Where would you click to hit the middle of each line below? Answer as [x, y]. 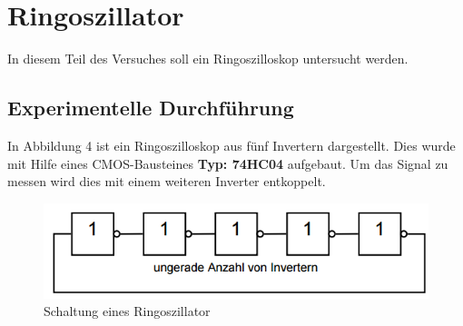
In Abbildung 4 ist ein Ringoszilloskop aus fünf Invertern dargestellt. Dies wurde [231, 145]
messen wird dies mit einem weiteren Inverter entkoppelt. [167, 181]
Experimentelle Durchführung [151, 108]
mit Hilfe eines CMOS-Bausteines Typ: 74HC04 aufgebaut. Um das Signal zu [228, 163]
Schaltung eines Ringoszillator [127, 311]
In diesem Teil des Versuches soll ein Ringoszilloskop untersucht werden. [208, 59]
